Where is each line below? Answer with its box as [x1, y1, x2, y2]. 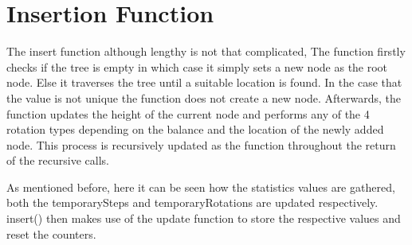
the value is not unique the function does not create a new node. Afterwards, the [6, 89, 402, 106]
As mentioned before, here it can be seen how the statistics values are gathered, [6, 178, 395, 195]
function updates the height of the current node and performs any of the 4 [6, 105, 370, 122]
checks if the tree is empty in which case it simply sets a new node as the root [6, 58, 388, 75]
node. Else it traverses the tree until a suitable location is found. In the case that [6, 74, 402, 91]
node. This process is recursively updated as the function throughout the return [6, 136, 396, 153]
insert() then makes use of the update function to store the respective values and [6, 210, 401, 227]
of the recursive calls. [6, 152, 109, 169]
